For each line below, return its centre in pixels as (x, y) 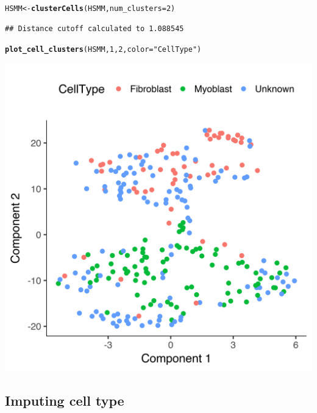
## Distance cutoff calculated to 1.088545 (94, 28)
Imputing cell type (65, 400)
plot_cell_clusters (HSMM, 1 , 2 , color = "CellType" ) (103, 50)
